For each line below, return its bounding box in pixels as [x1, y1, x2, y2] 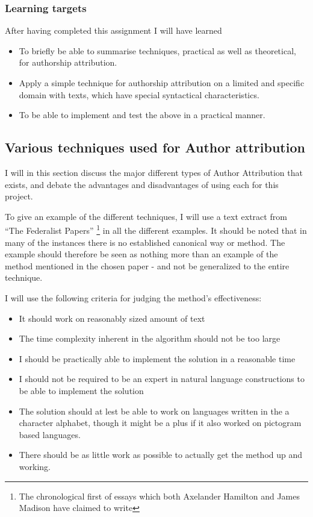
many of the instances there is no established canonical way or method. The [5, 236, 285, 248]
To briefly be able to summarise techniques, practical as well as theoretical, [19, 44, 296, 57]
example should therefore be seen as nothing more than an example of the [5, 248, 278, 260]
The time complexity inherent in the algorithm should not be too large [19, 332, 280, 345]
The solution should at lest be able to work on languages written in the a [19, 404, 290, 417]
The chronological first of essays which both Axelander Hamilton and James [19, 489, 300, 502]
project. [5, 190, 33, 202]
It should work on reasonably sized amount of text [19, 312, 205, 324]
